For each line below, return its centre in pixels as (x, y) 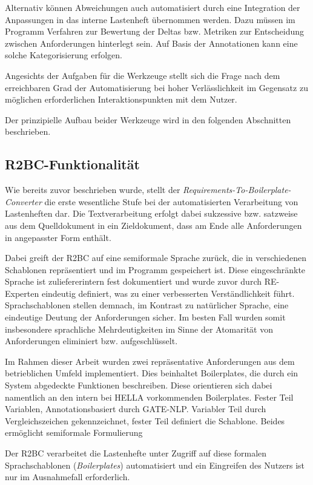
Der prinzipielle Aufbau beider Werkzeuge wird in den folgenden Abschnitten (148, 119)
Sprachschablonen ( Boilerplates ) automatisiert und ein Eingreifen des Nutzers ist (155, 465)
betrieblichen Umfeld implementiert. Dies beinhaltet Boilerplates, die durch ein (152, 373)
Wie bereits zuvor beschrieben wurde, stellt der (93, 190)
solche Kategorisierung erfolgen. (64, 55)
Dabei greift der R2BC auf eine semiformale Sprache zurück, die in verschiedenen (156, 258)
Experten (22, 293)
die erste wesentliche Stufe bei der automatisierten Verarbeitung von (171, 201)
